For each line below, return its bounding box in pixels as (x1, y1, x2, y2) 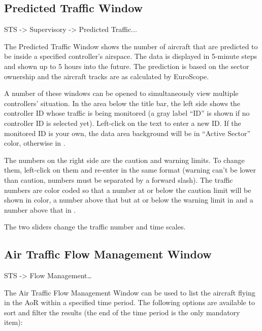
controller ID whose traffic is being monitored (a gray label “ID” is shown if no (4, 108, 250, 118)
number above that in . (4, 204, 76, 215)
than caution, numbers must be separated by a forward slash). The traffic (4, 174, 233, 185)
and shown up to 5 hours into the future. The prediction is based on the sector (4, 60, 249, 71)
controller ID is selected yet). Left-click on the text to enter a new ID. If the (4, 117, 241, 128)
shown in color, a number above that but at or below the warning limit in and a (4, 194, 253, 205)
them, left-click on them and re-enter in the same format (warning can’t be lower (4, 164, 256, 175)
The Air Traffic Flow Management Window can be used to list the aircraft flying (4, 287, 255, 297)
